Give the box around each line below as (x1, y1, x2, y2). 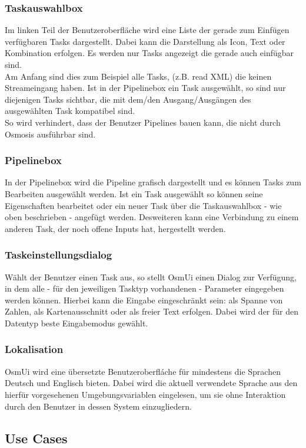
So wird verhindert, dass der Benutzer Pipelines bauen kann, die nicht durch (5, 116, 281, 128)
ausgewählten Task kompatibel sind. (5, 104, 135, 117)
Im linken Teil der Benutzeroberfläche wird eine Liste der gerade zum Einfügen (5, 24, 290, 36)
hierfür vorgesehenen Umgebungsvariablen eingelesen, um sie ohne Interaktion (5, 388, 286, 400)
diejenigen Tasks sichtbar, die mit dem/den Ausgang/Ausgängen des (5, 93, 251, 105)
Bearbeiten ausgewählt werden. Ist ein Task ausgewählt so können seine (5, 187, 263, 200)
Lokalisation (5, 342, 64, 357)
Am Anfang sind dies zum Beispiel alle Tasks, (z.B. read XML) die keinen (5, 70, 272, 82)
